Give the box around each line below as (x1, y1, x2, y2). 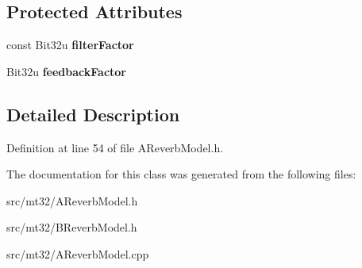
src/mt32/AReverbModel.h (6, 192, 138, 209)
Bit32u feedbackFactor (6, 63, 127, 79)
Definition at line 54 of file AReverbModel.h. (6, 139, 224, 155)
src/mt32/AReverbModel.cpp (6, 245, 149, 262)
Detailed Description (6, 101, 180, 126)
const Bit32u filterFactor (6, 36, 134, 53)
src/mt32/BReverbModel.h (6, 219, 137, 235)
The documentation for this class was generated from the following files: (6, 166, 356, 182)
